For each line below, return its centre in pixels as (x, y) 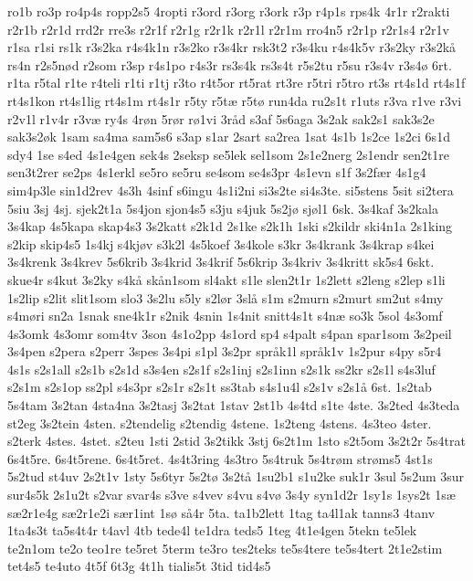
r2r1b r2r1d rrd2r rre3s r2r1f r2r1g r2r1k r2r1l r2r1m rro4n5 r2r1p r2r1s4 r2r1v (228, 29)
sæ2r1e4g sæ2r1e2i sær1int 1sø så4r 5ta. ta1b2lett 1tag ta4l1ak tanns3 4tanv (221, 512)
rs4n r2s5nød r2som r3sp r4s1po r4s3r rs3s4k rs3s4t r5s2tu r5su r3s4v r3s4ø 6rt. (230, 64)
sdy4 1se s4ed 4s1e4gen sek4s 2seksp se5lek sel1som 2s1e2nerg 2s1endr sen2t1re (229, 154)
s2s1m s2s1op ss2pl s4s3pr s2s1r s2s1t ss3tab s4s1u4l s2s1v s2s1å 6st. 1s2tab (220, 387)
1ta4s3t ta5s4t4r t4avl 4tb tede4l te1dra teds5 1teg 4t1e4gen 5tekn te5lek (212, 530)
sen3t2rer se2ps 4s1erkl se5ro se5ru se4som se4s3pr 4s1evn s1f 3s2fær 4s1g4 (217, 172)
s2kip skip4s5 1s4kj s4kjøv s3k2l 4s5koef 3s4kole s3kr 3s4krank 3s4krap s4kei (221, 243)
